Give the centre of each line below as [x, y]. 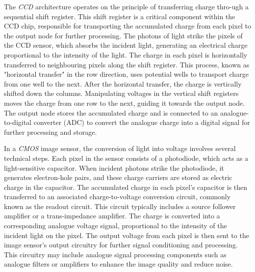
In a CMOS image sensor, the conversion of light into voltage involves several [120, 148]
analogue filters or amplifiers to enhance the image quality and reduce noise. [118, 264]
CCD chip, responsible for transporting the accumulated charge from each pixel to [127, 26]
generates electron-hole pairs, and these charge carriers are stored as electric [118, 177]
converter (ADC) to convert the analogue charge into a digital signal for [142, 122]
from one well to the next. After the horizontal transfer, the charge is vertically [123, 83]
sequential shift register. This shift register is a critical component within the [120, 16]
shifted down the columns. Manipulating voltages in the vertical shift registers [121, 93]
